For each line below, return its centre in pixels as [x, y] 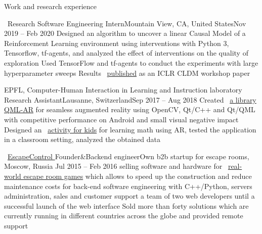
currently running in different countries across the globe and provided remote [124, 216]
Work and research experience [51, 6]
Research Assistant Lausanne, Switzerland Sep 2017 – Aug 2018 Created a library [130, 99]
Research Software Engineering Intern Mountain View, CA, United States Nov [127, 23]
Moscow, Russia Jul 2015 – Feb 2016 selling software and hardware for [113, 166]
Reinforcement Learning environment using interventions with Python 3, [117, 43]
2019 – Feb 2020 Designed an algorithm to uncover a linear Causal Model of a [125, 33]
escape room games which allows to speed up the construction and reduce [138, 176]
